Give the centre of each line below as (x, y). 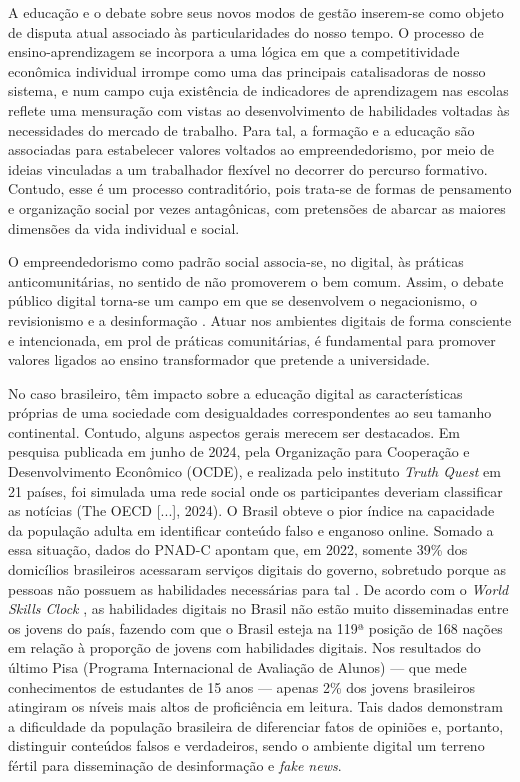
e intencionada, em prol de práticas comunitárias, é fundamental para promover (252, 339)
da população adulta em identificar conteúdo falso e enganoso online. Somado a (251, 529)
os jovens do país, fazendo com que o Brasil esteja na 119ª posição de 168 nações (255, 627)
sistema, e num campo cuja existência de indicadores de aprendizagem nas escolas (258, 90)
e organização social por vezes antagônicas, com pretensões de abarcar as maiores (257, 207)
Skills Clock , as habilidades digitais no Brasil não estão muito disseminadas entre (258, 608)
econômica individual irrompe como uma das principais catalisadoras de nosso (247, 70)
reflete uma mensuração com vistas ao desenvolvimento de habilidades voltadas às (259, 109)
